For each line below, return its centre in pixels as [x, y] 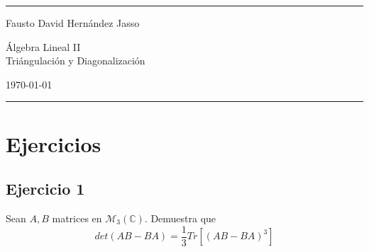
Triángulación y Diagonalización [76, 61]
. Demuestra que [180, 218]
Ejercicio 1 [45, 189]
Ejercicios [54, 143]
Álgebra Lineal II [43, 46]
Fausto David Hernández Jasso [73, 23]
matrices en [77, 218]
